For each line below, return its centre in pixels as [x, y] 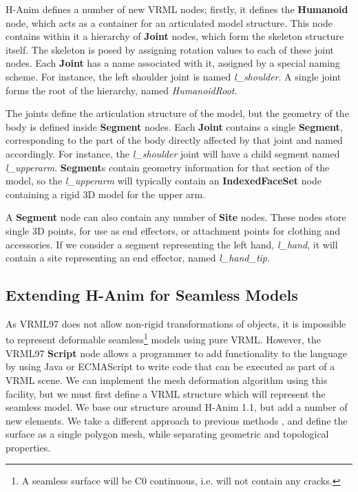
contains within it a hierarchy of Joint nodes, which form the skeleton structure [175, 36]
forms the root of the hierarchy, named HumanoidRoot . [122, 90]
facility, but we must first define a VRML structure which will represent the [166, 393]
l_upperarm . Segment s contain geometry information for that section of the [168, 167]
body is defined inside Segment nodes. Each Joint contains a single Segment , [174, 126]
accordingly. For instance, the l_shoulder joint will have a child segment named [173, 153]
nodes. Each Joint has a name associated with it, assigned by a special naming [173, 63]
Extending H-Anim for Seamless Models [152, 295]
